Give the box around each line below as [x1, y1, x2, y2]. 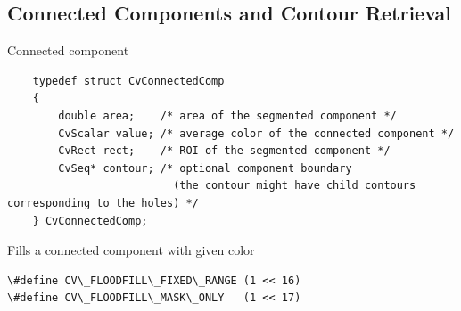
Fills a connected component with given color [7, 241, 255, 259]
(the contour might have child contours [173, 179, 416, 192]
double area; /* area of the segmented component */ [58, 109, 397, 122]
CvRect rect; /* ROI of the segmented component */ [58, 144, 391, 158]
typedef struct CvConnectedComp [32, 74, 225, 87]
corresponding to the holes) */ [7, 196, 199, 209]
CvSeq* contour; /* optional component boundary [58, 161, 352, 175]
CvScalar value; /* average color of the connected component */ [58, 127, 455, 140]
